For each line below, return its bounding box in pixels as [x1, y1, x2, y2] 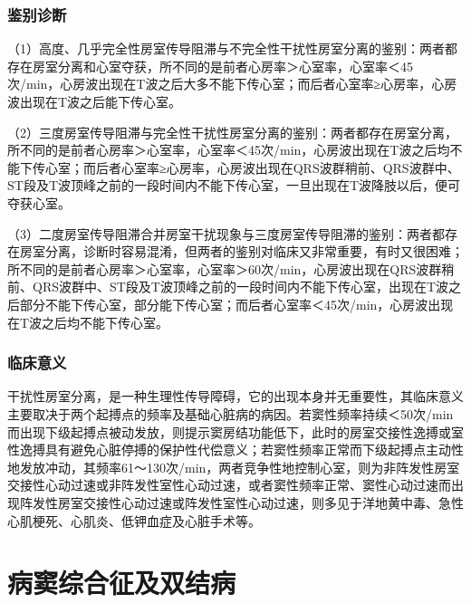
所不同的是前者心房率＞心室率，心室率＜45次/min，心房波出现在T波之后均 [7, 140, 450, 159]
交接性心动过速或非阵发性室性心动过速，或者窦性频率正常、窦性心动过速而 [7, 475, 451, 494]
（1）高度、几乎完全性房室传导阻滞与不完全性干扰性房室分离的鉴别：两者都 [7, 39, 457, 58]
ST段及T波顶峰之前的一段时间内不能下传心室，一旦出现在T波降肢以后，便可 [7, 176, 461, 195]
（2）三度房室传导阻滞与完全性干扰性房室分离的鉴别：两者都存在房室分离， [7, 122, 457, 141]
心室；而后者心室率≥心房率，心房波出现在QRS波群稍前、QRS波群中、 [44, 158, 460, 177]
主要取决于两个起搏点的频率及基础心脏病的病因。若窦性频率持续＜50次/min [7, 404, 454, 423]
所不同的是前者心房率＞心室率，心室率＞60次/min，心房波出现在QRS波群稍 [7, 259, 455, 278]
